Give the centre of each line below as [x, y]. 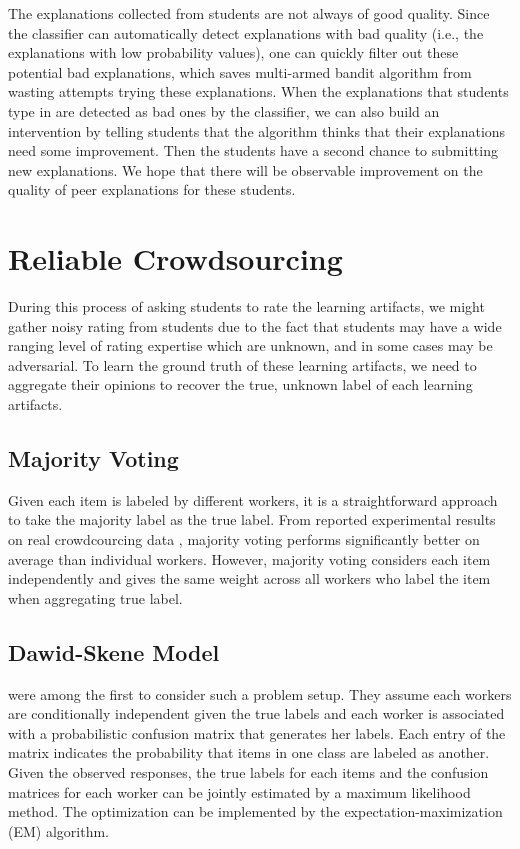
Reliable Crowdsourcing [175, 258]
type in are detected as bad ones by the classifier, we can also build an [224, 110]
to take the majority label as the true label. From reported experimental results [252, 519]
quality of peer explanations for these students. [152, 189]
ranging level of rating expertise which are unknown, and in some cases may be [250, 345]
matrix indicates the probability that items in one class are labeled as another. [249, 752]
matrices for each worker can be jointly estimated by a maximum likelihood [239, 791]
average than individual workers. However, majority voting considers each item [249, 558]
